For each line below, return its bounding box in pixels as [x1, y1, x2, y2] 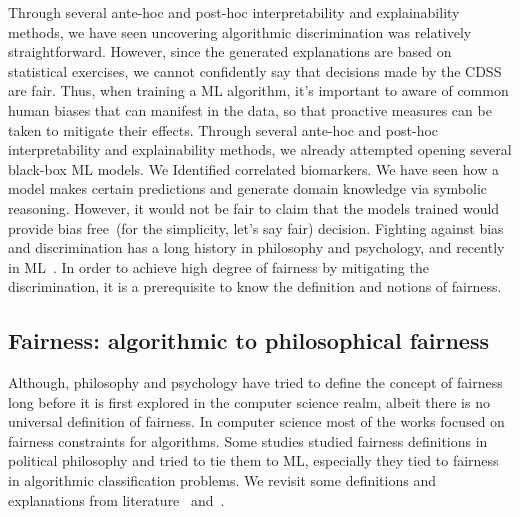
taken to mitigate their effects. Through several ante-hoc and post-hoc [8, 119, 439, 140]
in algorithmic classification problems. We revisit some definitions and [8, 470, 436, 491]
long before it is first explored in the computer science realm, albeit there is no [8, 391, 490, 412]
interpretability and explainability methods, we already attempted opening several [8, 139, 512, 160]
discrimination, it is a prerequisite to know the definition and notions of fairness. [8, 276, 502, 297]
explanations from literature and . [8, 489, 225, 510]
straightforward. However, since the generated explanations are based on [8, 41, 452, 62]
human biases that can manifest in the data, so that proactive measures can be [8, 99, 492, 120]
